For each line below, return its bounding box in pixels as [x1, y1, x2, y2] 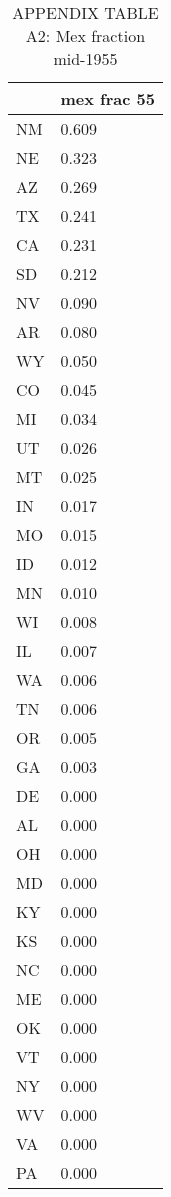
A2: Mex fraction [25, 24, 146, 47]
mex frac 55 [60, 87, 155, 110]
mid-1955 [53, 47, 118, 70]
